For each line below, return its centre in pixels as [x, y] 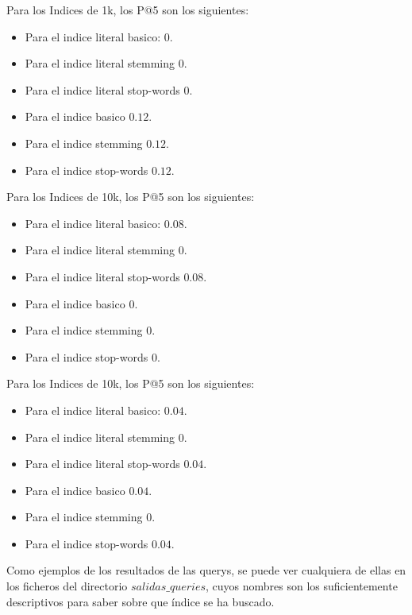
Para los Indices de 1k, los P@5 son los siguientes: [128, 10]
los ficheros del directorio [67, 586]
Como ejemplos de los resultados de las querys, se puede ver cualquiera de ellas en [206, 570]
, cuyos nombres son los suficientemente [302, 586]
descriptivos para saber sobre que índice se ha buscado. [141, 601]
